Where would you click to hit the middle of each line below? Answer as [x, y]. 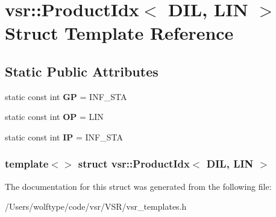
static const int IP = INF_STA [64, 137]
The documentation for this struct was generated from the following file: [138, 186]
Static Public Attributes [82, 71]
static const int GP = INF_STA [66, 96]
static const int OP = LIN [54, 117]
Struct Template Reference [119, 33]
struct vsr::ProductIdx [134, 164]
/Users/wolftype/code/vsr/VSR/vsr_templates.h [96, 206]
